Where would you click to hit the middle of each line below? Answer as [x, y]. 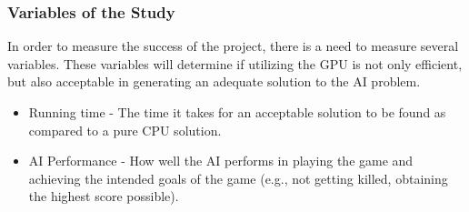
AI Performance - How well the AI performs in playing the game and [221, 161]
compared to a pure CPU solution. [125, 130]
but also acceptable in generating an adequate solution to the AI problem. [214, 81]
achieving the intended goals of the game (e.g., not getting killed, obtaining [238, 178]
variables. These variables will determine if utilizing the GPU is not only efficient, [235, 63]
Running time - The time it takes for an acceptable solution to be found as [237, 112]
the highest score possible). [104, 196]
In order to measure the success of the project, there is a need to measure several [233, 46]
